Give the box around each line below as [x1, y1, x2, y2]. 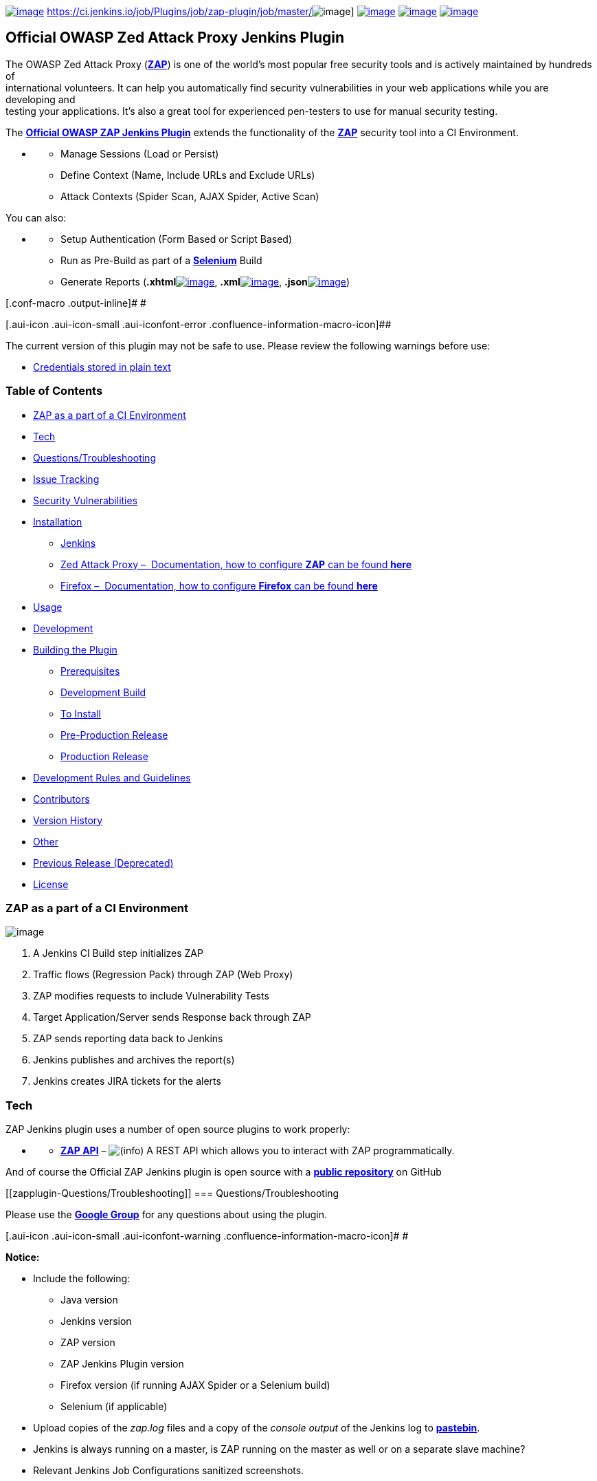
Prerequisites [60, 664, 120, 677]
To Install [60, 707, 101, 720]
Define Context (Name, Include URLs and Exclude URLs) [60, 169, 315, 181]
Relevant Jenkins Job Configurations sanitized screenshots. [33, 1464, 304, 1477]
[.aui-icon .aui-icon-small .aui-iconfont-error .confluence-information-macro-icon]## [5, 318, 392, 330]
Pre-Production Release [60, 728, 168, 741]
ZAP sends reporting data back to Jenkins [33, 1033, 223, 1045]
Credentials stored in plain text [33, 360, 171, 373]
